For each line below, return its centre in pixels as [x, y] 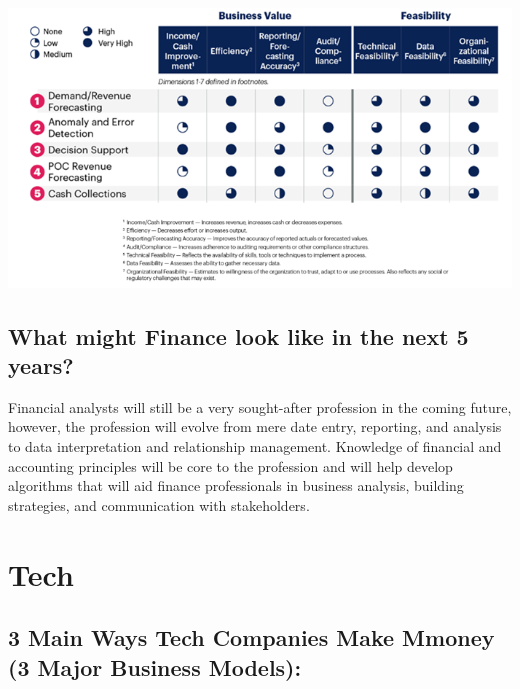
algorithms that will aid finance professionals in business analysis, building [236, 485]
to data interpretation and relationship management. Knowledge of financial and [255, 446]
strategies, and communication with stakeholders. [159, 504]
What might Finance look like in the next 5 [238, 335]
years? [41, 365]
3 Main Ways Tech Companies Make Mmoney [251, 637]
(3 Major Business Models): [155, 666]
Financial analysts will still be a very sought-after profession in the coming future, [260, 406]
